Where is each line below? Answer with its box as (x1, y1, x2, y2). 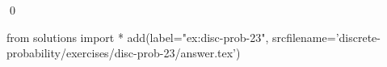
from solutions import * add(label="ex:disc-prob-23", (6, 28, 269, 45)
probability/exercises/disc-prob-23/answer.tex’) (6, 44, 241, 61)
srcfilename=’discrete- (271, 28, 381, 45)
